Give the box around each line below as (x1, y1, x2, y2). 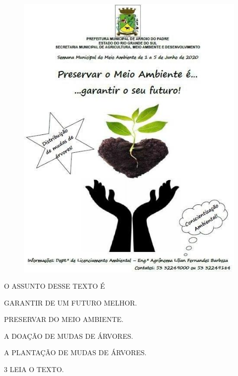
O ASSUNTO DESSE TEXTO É (4, 281, 105, 291)
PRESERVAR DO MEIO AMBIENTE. (4, 314, 123, 324)
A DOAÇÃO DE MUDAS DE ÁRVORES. (4, 330, 133, 341)
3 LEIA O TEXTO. (4, 364, 64, 375)
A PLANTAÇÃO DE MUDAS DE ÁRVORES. (4, 347, 147, 358)
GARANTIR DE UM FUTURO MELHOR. (4, 297, 137, 308)
